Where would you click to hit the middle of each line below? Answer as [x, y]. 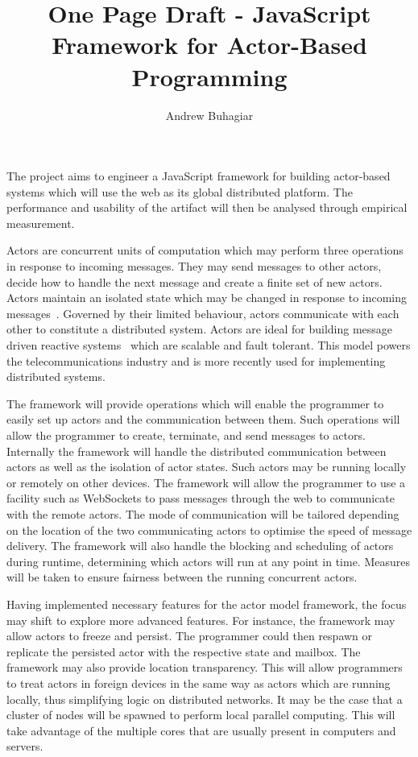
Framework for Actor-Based [209, 45]
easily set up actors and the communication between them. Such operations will [203, 419]
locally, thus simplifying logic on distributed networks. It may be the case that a [205, 699]
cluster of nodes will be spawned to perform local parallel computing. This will [201, 715]
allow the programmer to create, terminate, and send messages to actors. [186, 435]
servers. [25, 746]
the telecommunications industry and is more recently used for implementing [196, 360]
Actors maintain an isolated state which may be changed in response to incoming [207, 298]
